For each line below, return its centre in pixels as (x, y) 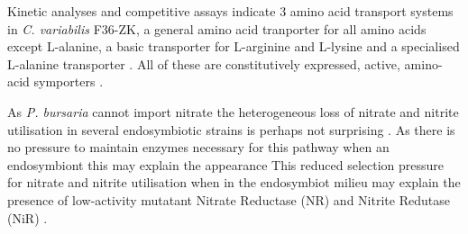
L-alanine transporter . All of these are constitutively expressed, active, (204, 63)
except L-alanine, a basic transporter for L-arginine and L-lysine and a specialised (234, 46)
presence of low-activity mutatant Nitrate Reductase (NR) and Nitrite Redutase (229, 199)
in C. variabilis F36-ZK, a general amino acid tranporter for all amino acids (217, 28)
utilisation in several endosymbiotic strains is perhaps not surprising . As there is (231, 129)
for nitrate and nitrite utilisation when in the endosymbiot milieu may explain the (234, 182)
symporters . (69, 81)
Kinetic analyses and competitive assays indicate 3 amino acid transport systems (230, 11)
